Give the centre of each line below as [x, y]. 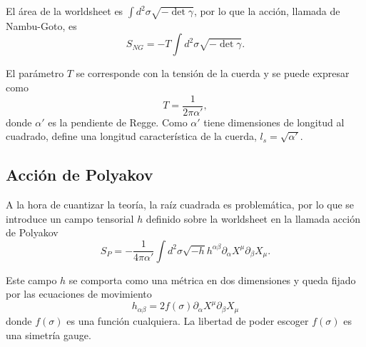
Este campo [31, 280]
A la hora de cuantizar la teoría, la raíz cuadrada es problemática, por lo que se [180, 204]
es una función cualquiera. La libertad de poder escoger [188, 320]
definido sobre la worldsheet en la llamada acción [253, 218]
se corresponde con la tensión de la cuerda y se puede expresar [213, 73]
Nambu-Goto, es [41, 25]
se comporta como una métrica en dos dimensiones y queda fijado [212, 280]
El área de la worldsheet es [65, 11]
